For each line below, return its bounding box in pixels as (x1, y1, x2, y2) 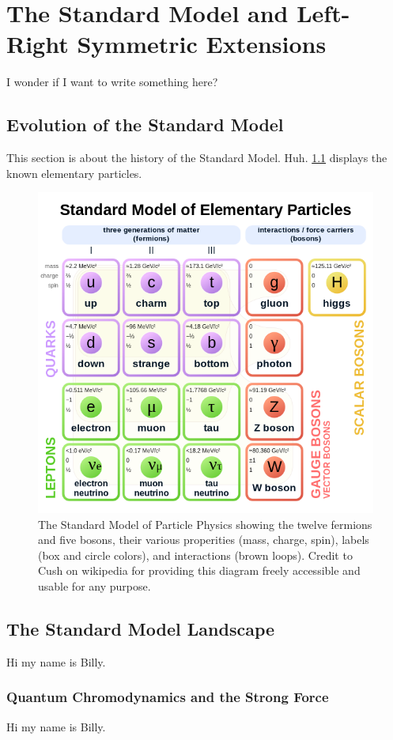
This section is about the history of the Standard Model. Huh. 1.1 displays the (6, 149, 387, 166)
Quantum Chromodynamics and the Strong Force (6, 687, 329, 707)
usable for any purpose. (38, 578, 151, 594)
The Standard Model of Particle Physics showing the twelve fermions (38, 515, 372, 532)
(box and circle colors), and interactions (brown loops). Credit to (38, 546, 353, 563)
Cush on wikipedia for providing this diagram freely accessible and (38, 562, 361, 579)
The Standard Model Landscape (6, 616, 275, 640)
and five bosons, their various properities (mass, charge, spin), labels (38, 531, 369, 548)
